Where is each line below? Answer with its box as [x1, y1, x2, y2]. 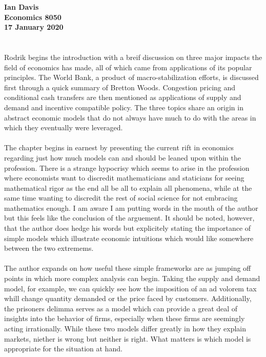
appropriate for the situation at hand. [4, 343, 122, 354]
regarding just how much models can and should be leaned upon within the [4, 152, 241, 163]
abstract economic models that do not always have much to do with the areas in [4, 112, 256, 123]
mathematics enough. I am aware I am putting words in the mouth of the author [4, 202, 258, 213]
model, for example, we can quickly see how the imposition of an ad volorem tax [4, 283, 257, 293]
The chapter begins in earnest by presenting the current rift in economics [4, 142, 234, 153]
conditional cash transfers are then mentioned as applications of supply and [4, 92, 241, 103]
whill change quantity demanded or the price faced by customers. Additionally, [4, 293, 252, 304]
